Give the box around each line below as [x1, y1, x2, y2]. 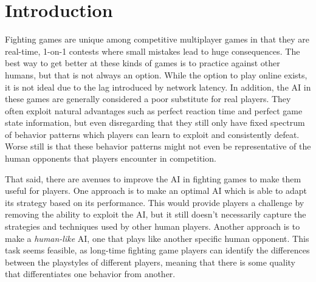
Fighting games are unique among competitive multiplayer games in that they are [5, 33, 309, 46]
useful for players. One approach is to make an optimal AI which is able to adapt [5, 184, 307, 197]
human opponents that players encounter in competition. [5, 152, 216, 165]
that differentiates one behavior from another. [5, 267, 176, 280]
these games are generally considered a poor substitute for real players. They [5, 92, 291, 105]
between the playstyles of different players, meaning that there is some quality [5, 255, 296, 268]
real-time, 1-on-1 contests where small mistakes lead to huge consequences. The [5, 44, 300, 57]
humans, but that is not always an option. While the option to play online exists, [5, 68, 307, 81]
